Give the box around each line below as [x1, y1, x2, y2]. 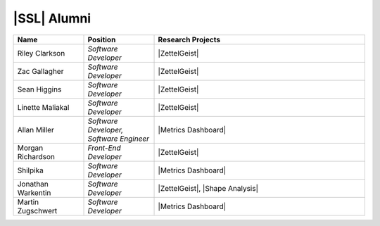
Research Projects [158, 34, 221, 44]
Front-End [87, 143, 121, 153]
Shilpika [17, 165, 44, 175]
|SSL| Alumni [13, 11, 91, 26]
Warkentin [17, 187, 51, 197]
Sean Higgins [17, 84, 62, 94]
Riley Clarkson [17, 48, 65, 58]
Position [87, 34, 116, 44]
